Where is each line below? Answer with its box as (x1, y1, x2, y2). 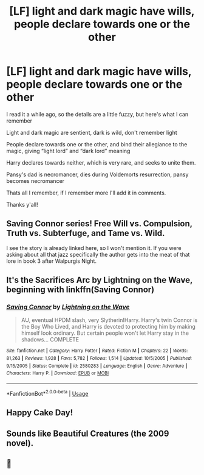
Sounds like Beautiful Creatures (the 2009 (6, 428, 169, 438)
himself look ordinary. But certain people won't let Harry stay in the (21, 329, 189, 337)
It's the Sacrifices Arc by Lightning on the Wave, (6, 275, 193, 285)
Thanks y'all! (6, 201, 38, 208)
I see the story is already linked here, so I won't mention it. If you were (6, 244, 182, 251)
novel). (6, 438, 34, 448)
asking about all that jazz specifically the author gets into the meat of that (6, 251, 190, 258)
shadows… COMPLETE (21, 336, 80, 343)
